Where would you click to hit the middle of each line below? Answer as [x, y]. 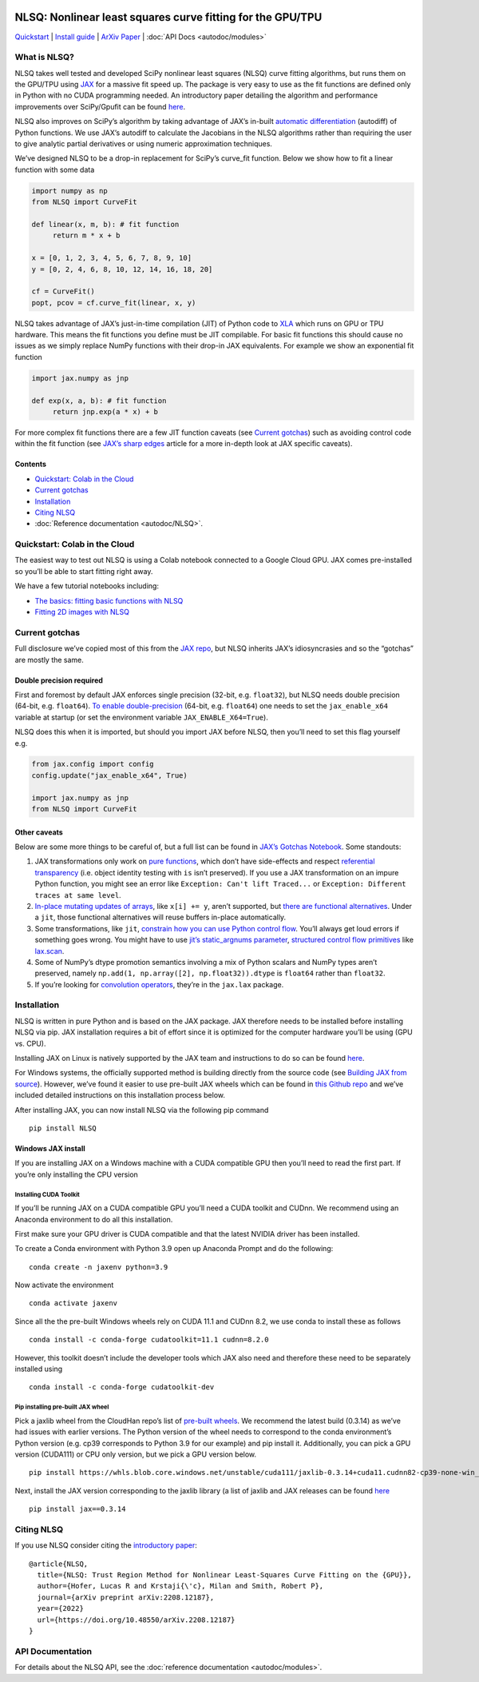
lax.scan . [49, 951]
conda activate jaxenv [73, 1303]
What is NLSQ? [45, 58]
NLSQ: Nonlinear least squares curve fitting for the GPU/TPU [168, 17]
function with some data [55, 169]
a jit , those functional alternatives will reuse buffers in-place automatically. [160, 917]
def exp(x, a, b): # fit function [99, 401]
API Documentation [53, 1651]
